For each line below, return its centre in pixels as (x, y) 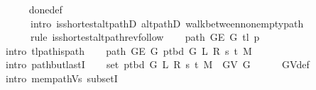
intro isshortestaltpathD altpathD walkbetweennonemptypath (167, 23)
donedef (45, 9)
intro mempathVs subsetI (61, 78)
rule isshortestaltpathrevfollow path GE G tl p (145, 37)
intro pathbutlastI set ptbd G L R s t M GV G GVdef (157, 64)
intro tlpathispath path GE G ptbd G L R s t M (129, 50)
